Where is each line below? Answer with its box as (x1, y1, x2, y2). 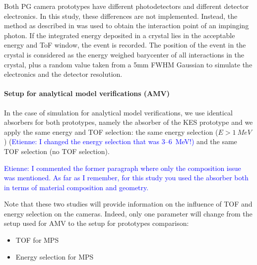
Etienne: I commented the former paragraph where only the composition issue (4, 162, 241, 173)
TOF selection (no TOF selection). (4, 146, 110, 156)
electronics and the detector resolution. (4, 69, 123, 79)
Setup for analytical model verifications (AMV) (4, 88, 170, 99)
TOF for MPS (15, 235, 59, 245)
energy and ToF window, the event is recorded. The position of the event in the (4, 40, 246, 50)
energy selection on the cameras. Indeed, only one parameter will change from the (4, 208, 253, 218)
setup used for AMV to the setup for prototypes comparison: (4, 218, 189, 228)
